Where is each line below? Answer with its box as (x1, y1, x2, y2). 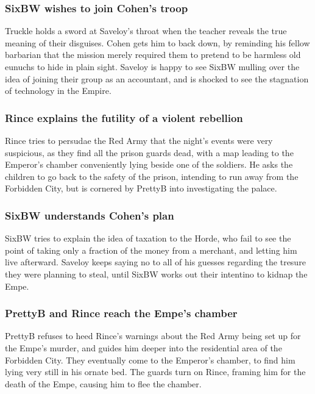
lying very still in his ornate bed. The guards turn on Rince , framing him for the (5, 365, 306, 378)
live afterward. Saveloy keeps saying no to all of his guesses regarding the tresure (5, 256, 306, 268)
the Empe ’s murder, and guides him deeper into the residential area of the (5, 341, 282, 354)
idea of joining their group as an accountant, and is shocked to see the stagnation (5, 72, 309, 85)
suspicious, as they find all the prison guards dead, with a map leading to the (5, 146, 294, 159)
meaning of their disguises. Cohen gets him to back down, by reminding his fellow (5, 36, 310, 49)
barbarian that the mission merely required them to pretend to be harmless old (5, 48, 301, 61)
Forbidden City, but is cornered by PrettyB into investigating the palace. (5, 182, 277, 195)
